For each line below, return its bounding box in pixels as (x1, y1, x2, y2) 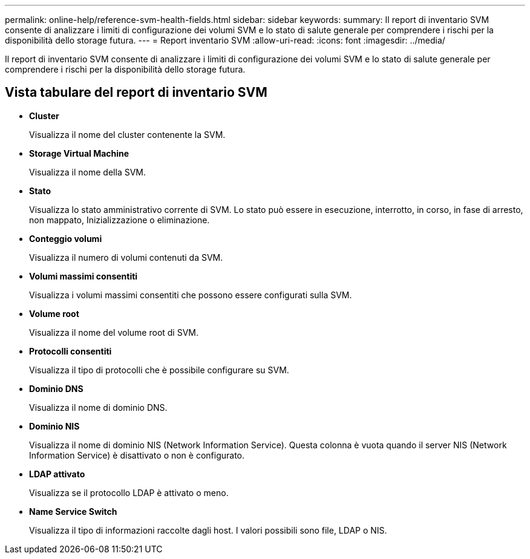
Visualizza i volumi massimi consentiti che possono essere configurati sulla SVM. (29, 289, 352, 300)
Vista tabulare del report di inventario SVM (5, 85, 267, 100)
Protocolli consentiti (29, 345, 112, 356)
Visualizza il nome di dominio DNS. (29, 402, 168, 413)
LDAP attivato (29, 468, 85, 479)
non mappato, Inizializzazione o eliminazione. (29, 214, 210, 225)
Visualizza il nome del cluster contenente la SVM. (29, 129, 226, 140)
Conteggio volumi (29, 233, 102, 244)
